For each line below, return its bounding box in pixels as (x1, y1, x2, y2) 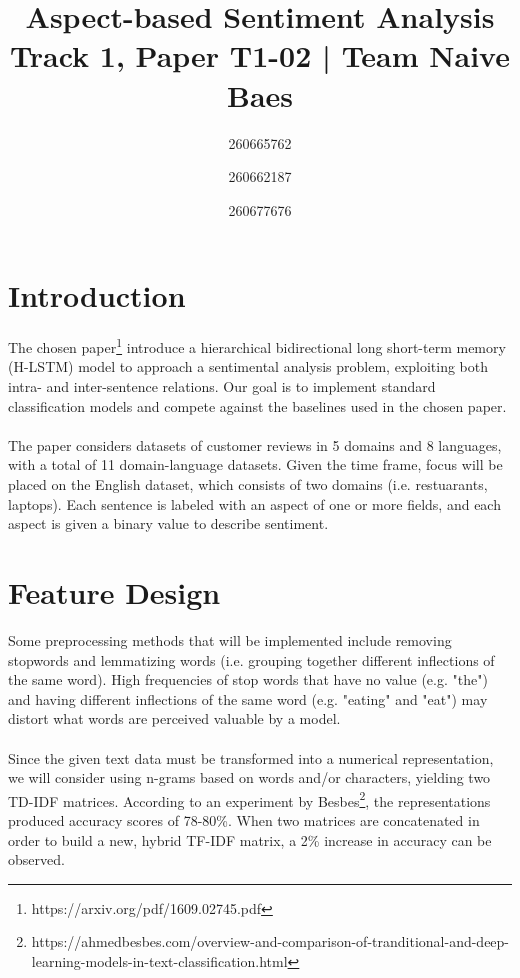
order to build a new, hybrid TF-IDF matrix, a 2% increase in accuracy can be (8, 829, 492, 850)
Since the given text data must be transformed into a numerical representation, (8, 747, 494, 768)
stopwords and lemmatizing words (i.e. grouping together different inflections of (8, 649, 495, 670)
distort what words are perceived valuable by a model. (8, 708, 341, 729)
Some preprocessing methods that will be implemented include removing (8, 629, 452, 650)
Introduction (8, 275, 186, 316)
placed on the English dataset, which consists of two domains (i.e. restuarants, (8, 474, 488, 495)
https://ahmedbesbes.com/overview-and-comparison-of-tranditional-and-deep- (31, 931, 510, 952)
